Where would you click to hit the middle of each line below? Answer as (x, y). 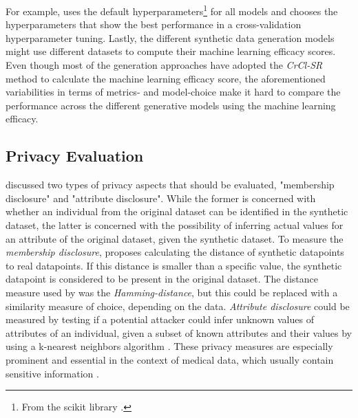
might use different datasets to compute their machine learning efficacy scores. (171, 51)
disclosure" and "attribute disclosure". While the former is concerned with (161, 198)
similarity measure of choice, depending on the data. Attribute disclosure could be (178, 306)
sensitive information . (52, 373)
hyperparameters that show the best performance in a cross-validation (154, 24)
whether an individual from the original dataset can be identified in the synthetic (177, 211)
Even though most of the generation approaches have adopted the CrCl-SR (164, 65)
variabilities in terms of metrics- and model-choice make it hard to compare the (173, 92)
